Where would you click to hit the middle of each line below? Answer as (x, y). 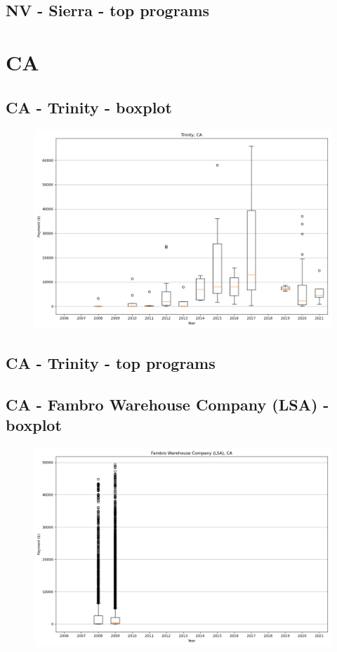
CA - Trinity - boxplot (89, 107)
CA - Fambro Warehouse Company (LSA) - (167, 404)
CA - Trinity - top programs (111, 362)
